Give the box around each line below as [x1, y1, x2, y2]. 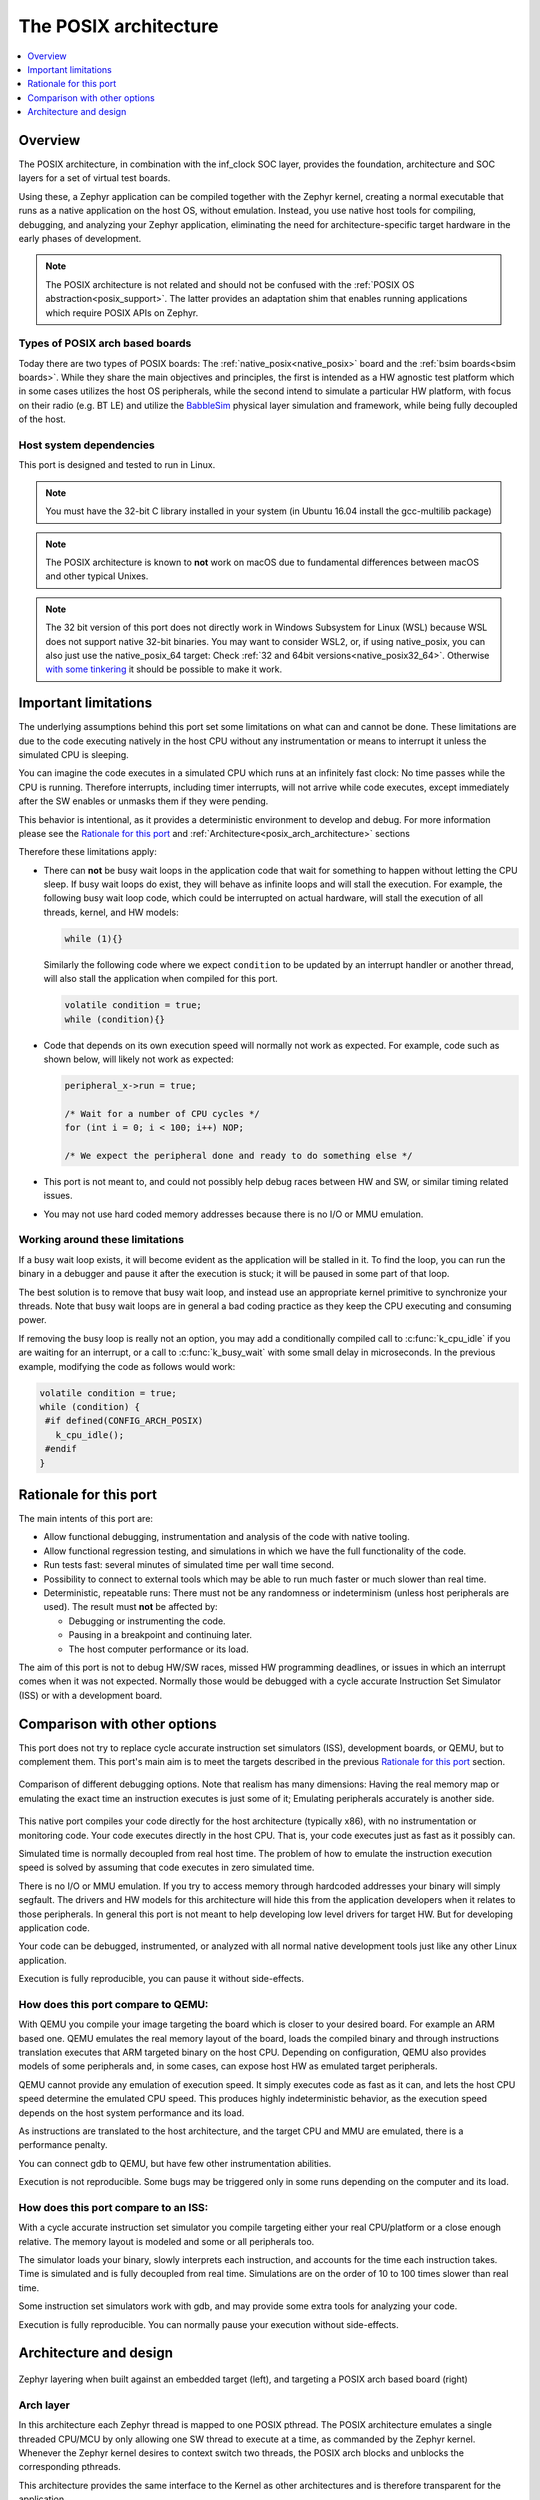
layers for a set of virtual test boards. [18, 172, 171, 184]
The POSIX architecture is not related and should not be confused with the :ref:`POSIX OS [45, 278, 415, 290]
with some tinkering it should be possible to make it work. [45, 663, 283, 675]
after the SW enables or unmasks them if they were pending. [18, 795, 269, 807]
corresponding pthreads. [18, 2461, 122, 2473]
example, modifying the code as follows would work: [18, 1360, 236, 1372]
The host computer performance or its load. [68, 1643, 249, 1655]
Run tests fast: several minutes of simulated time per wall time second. [43, 1559, 335, 1571]
